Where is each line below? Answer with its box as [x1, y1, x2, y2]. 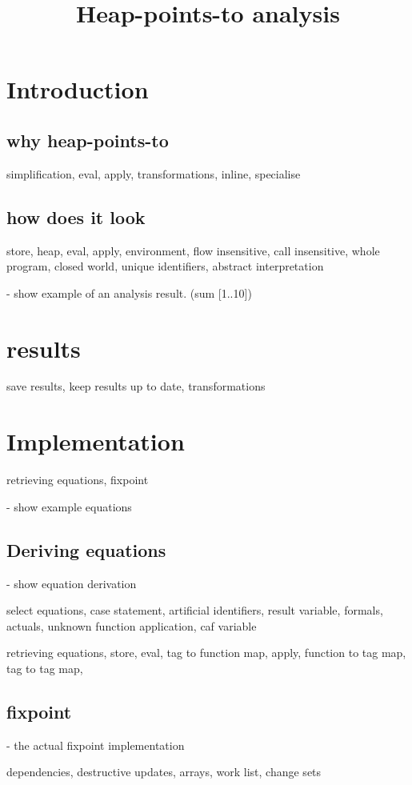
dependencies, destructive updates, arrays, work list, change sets [6, 763, 322, 780]
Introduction [6, 73, 149, 106]
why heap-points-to [6, 127, 169, 152]
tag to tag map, [6, 659, 83, 676]
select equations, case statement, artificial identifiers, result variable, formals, [6, 602, 383, 619]
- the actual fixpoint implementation [6, 736, 185, 753]
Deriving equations [6, 537, 166, 562]
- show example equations [6, 498, 132, 515]
